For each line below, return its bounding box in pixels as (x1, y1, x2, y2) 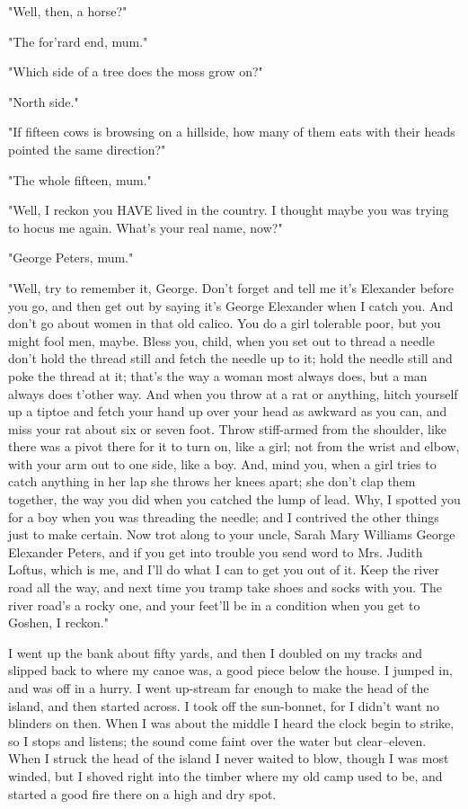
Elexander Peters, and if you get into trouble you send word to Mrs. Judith (8, 542, 423, 561)
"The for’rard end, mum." (8, 31, 148, 50)
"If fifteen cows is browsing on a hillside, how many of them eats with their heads (8, 122, 455, 141)
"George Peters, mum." (8, 248, 134, 267)
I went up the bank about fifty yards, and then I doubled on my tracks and (8, 643, 423, 662)
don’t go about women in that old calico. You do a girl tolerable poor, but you (8, 314, 441, 333)
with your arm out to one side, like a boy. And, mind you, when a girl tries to (8, 454, 437, 473)
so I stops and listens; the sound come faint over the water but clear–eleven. (8, 731, 427, 750)
